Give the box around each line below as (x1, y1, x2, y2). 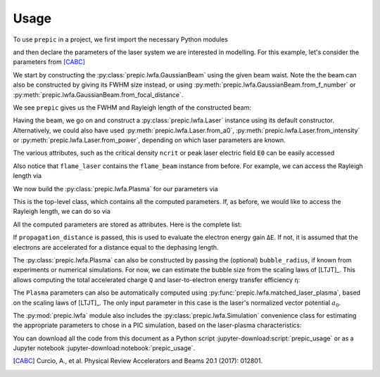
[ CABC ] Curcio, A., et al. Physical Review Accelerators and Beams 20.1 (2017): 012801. (13, 357, 263, 365)
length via (13, 172, 42, 180)
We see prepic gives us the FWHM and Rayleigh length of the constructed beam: (13, 103, 251, 112)
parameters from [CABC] (13, 58, 86, 66)
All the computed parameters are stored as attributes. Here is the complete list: (13, 220, 242, 229)
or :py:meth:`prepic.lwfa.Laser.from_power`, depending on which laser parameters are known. (13, 136, 286, 144)
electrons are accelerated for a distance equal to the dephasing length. (13, 243, 219, 251)
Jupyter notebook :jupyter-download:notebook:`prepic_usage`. (13, 344, 196, 352)
